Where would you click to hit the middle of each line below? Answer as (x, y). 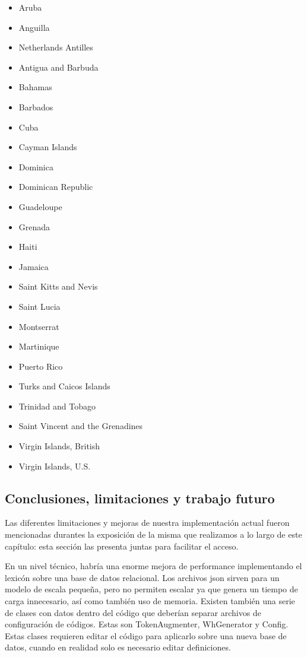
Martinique (39, 346)
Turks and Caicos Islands (64, 386)
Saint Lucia (39, 306)
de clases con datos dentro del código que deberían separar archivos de (133, 612)
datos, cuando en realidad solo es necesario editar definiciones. (118, 647)
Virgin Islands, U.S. (55, 466)
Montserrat (39, 326)
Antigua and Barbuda (58, 67)
